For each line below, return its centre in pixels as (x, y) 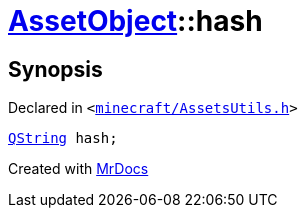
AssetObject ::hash (135, 21)
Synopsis (55, 69)
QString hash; (63, 138)
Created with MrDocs (78, 169)
